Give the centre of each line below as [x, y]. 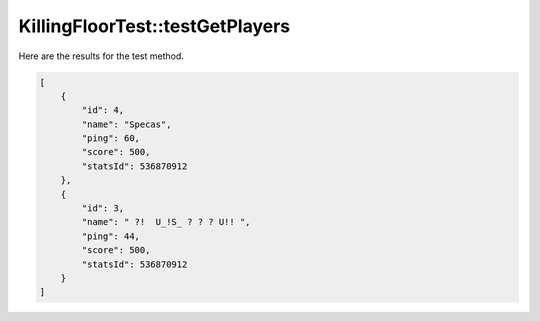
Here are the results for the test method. [101, 56]
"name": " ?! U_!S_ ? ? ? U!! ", [166, 222]
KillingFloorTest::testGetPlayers [154, 26]
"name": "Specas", [126, 124]
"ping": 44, [110, 236]
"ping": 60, [110, 138]
